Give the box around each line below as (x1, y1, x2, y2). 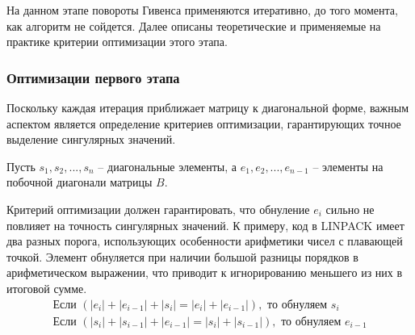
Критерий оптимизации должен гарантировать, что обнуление (6, 200, 310, 217)
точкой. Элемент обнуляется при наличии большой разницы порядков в (6, 248, 358, 265)
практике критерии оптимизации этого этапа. (6, 33, 228, 50)
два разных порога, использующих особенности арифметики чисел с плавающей (6, 232, 403, 249)
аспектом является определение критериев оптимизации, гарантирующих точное (6, 115, 401, 132)
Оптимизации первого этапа (6, 67, 180, 87)
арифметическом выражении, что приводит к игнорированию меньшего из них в (6, 264, 403, 281)
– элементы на (312, 157, 384, 174)
